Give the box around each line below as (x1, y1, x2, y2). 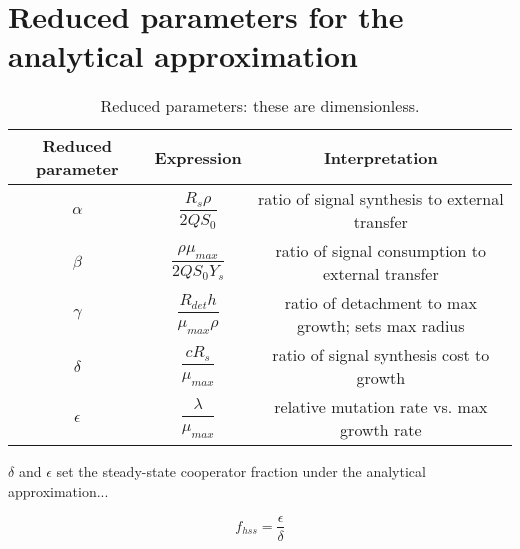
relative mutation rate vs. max (274, 395, 488, 419)
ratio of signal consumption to (275, 239, 487, 263)
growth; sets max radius (297, 314, 465, 338)
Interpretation (323, 145, 438, 169)
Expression (154, 145, 242, 169)
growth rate (340, 418, 422, 442)
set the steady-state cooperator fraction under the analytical (56, 461, 426, 482)
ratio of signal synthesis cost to (272, 343, 490, 367)
